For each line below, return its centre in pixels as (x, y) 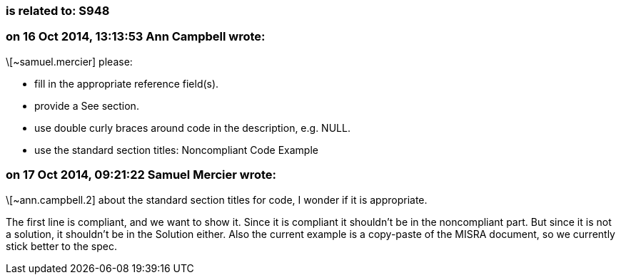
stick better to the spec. (61, 246)
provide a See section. (87, 105)
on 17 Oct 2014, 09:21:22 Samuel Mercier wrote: (141, 175)
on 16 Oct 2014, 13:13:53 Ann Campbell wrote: (136, 37)
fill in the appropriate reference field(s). (127, 83)
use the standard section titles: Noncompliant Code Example (176, 150)
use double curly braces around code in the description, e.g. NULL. (192, 128)
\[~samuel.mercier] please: (69, 61)
